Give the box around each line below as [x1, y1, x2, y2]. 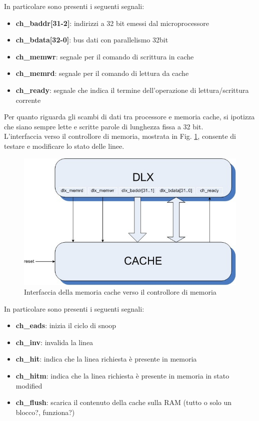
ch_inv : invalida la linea [15, 337, 93, 347]
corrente [15, 94, 41, 105]
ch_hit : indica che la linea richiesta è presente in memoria [15, 354, 197, 364]
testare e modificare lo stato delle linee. [4, 140, 124, 151]
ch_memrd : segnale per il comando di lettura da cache [15, 68, 189, 78]
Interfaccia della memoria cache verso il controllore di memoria [24, 287, 216, 297]
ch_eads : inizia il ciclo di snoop [15, 320, 116, 331]
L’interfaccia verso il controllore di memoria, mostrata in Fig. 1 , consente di [4, 131, 236, 141]
